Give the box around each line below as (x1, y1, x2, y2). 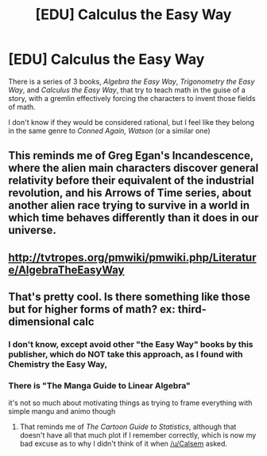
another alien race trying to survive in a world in (8, 199, 250, 212)
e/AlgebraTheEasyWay (8, 263, 125, 276)
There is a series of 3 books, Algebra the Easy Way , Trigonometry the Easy (8, 76, 255, 86)
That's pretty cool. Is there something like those (8, 290, 250, 304)
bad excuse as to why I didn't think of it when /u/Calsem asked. (19, 439, 228, 449)
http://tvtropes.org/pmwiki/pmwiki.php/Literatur (8, 251, 257, 264)
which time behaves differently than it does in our (8, 211, 259, 224)
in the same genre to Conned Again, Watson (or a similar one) (8, 126, 211, 135)
